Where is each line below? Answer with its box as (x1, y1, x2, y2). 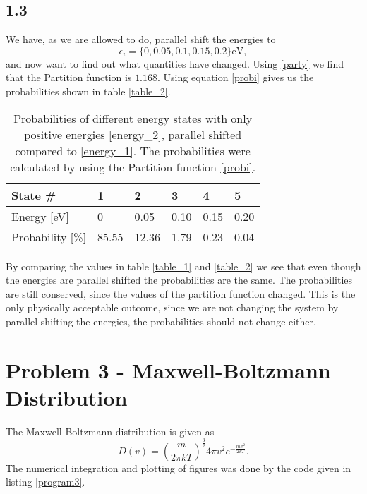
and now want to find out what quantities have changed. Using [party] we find (6, 56, 344, 71)
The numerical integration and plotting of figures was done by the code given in (6, 460, 351, 475)
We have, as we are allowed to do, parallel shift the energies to (6, 32, 276, 47)
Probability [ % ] (11, 228, 87, 245)
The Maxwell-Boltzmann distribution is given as (6, 423, 215, 438)
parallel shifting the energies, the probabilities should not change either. (6, 313, 316, 328)
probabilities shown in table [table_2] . (6, 83, 171, 98)
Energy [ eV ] (11, 207, 69, 224)
